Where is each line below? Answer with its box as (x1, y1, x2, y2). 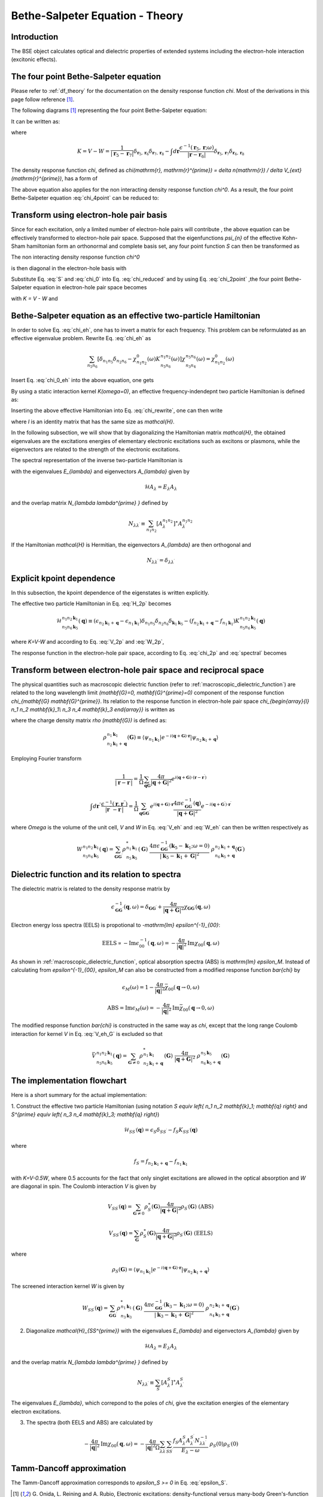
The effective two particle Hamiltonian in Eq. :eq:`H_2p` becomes (11, 600, 172, 607)
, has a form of (62, 175, 98, 182)
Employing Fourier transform (11, 755, 82, 762)
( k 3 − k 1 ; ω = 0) (163, 1301, 205, 1310)
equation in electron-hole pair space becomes (33, 284, 147, 291)
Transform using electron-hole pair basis (11, 210, 167, 220)
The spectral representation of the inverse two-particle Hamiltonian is (11, 457, 183, 464)
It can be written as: (11, 117, 60, 125)
